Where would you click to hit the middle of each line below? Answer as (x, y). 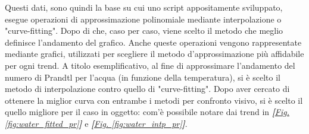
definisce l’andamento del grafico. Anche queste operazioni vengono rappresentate (153, 42)
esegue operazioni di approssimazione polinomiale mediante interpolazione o (143, 19)
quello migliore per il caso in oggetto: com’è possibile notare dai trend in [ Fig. (147, 112)
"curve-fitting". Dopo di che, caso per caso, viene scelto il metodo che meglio (144, 31)
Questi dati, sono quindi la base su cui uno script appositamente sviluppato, (144, 7)
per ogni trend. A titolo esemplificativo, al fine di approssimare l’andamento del (150, 65)
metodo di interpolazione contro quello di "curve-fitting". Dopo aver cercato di (147, 89)
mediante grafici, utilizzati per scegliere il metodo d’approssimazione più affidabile (154, 54)
